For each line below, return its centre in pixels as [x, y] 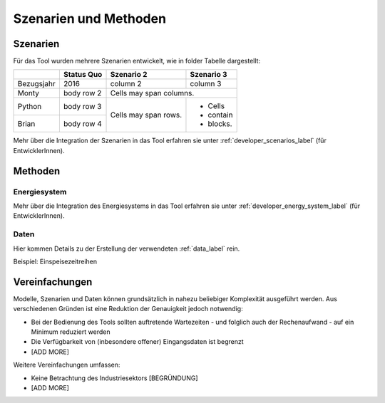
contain [220, 115]
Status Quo [83, 75]
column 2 [126, 84]
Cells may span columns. [152, 93]
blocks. [220, 124]
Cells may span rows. [146, 115]
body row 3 [82, 107]
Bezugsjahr [37, 84]
